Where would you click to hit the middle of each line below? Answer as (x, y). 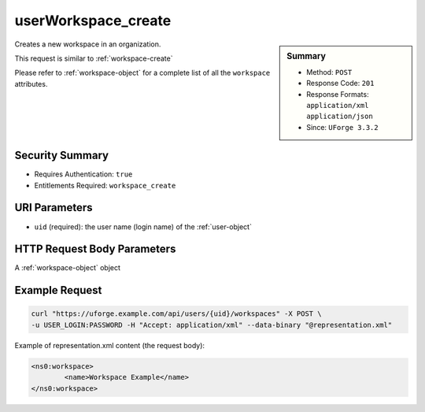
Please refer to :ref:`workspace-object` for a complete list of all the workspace (142, 73)
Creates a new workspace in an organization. (88, 44)
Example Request (58, 290)
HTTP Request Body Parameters (95, 249)
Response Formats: (338, 94)
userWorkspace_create (93, 20)
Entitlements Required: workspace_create (105, 185)
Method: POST (329, 72)
